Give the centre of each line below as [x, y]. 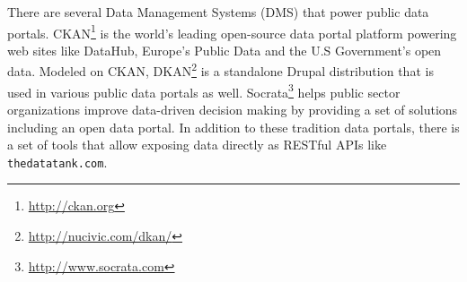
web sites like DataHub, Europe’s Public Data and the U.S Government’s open [225, 50]
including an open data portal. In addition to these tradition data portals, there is [233, 127]
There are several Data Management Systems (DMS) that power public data [218, 12]
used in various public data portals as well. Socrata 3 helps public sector [204, 90]
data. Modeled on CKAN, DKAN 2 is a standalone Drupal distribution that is [220, 70]
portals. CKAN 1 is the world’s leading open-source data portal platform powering [232, 31]
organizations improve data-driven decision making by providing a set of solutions [233, 109]
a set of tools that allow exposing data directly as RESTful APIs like [197, 145]
